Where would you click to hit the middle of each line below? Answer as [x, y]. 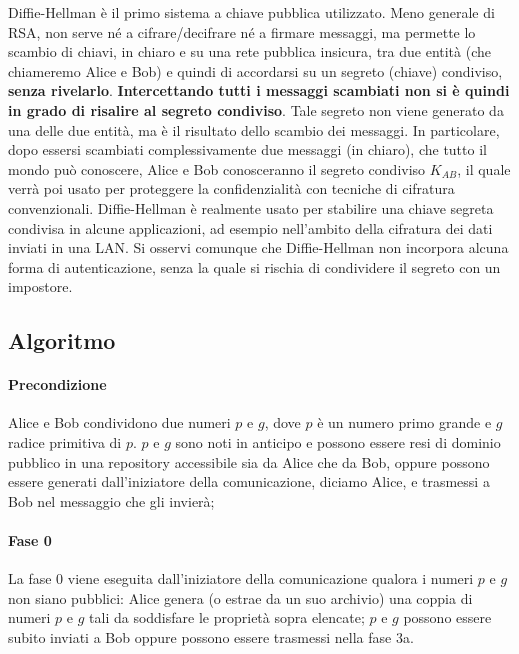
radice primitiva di [65, 442]
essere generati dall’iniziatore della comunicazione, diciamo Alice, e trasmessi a [249, 481]
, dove [282, 422]
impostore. [40, 286]
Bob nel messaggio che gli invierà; [111, 500]
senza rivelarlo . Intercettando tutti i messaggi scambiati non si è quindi [259, 90]
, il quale [484, 168]
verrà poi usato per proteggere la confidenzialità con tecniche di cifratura [231, 188]
